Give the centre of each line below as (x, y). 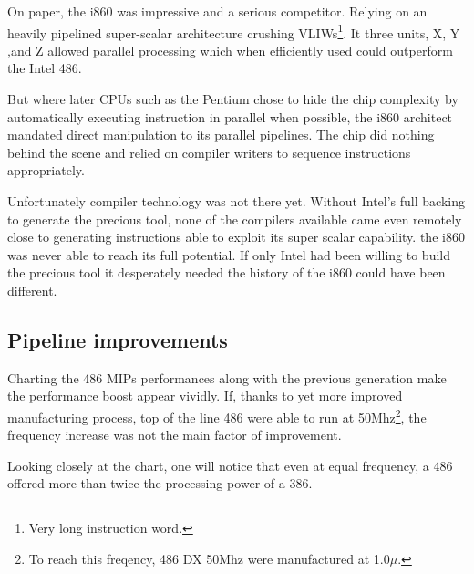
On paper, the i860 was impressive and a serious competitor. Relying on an (217, 11)
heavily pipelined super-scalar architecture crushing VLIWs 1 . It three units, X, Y (234, 31)
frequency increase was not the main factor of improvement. (175, 435)
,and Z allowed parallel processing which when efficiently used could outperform (230, 50)
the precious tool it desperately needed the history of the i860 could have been (227, 272)
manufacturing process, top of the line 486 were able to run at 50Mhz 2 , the (217, 415)
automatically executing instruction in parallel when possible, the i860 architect (230, 116)
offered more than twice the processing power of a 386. (160, 483)
